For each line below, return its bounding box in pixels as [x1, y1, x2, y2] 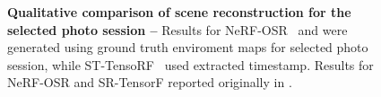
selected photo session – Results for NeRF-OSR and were [7, 20, 348, 39]
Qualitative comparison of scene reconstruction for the [7, 3, 351, 21]
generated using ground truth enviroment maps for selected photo [7, 38, 368, 57]
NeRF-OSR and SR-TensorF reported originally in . [7, 73, 292, 92]
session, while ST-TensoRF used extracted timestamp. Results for [7, 55, 374, 74]
